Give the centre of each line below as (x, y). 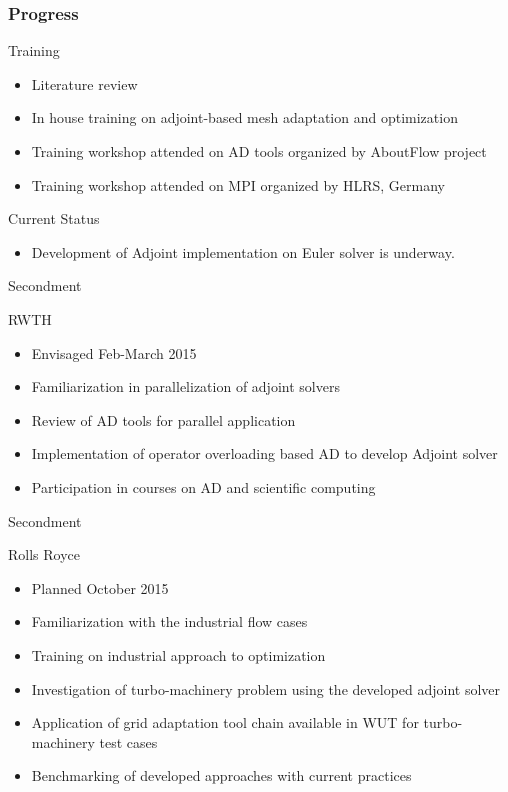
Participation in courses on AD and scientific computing (203, 486)
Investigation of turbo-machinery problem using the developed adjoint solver (266, 688)
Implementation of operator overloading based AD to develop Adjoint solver (264, 453)
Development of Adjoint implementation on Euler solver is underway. (243, 251)
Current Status (54, 218)
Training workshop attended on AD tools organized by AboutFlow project (259, 151)
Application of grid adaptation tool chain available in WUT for (225, 722)
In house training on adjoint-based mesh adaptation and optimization (244, 117)
